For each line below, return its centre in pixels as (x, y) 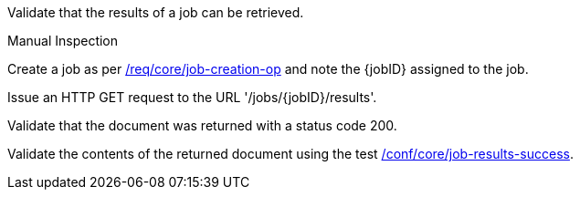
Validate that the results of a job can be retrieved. (156, 12)
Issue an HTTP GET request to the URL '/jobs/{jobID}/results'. (192, 97)
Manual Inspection (63, 41)
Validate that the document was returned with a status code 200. (202, 125)
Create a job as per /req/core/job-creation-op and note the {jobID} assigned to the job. (268, 69)
